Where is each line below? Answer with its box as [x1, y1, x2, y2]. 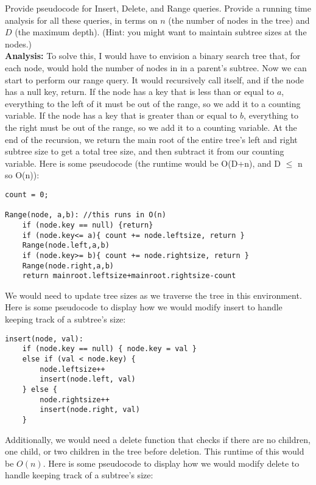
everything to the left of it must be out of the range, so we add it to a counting [5, 97, 301, 110]
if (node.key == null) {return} [22, 220, 153, 229]
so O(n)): [5, 169, 40, 181]
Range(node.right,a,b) [22, 261, 114, 270]
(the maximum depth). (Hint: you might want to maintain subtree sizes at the [15, 26, 307, 38]
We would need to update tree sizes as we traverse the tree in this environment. [5, 288, 302, 301]
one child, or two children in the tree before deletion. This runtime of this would [5, 445, 304, 458]
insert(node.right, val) [40, 405, 140, 414]
